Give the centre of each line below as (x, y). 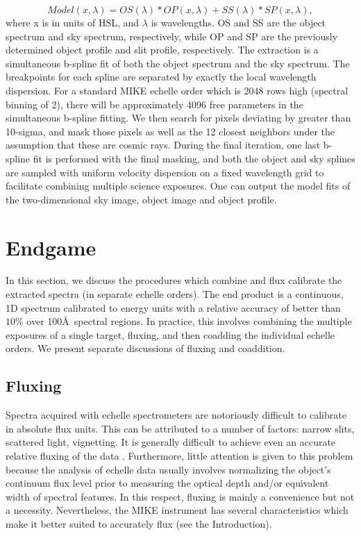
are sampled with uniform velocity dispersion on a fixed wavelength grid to (165, 172)
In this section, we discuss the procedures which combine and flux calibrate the (174, 280)
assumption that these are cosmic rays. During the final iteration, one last (163, 145)
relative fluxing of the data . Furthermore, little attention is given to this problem (179, 455)
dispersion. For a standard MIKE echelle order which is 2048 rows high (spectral (177, 90)
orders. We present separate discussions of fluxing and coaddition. (145, 348)
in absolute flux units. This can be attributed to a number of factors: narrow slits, (180, 428)
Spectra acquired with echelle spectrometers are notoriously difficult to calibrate (176, 415)
